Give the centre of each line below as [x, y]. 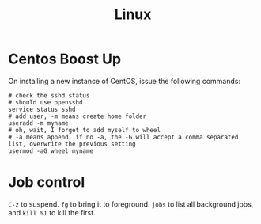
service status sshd [42, 109]
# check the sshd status [49, 95]
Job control [47, 182]
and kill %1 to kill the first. [52, 212]
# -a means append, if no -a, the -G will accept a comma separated [123, 137]
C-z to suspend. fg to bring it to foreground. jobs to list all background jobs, [131, 204]
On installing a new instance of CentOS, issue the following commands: [125, 81]
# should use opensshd [45, 102]
